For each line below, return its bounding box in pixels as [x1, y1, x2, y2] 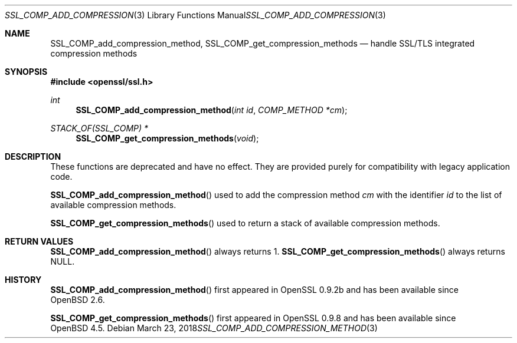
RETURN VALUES [5, 236, 74, 246]
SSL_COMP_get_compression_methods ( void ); [76, 133, 259, 143]
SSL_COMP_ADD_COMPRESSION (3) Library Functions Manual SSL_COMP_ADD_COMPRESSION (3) [5, 10, 386, 20]
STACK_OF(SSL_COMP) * [50, 123, 149, 133]
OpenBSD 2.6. [50, 295, 105, 305]
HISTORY [5, 275, 42, 285]
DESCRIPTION [5, 151, 61, 161]
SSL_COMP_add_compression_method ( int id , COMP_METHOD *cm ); [76, 105, 348, 115]
